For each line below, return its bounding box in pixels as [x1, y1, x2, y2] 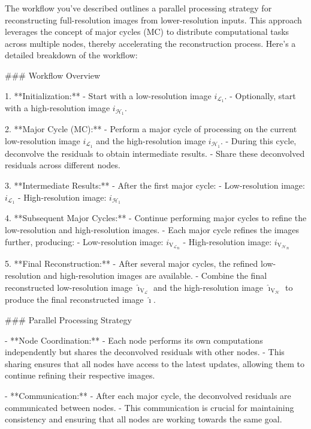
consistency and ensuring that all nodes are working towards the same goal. [5, 413, 282, 425]
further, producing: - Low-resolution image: [5, 235, 164, 248]
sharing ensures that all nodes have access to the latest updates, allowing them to [5, 357, 304, 370]
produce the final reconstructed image [5, 293, 144, 306]
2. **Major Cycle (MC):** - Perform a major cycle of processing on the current [5, 123, 297, 135]
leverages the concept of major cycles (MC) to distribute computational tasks [5, 25, 289, 38]
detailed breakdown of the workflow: [5, 49, 138, 61]
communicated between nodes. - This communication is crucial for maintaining [5, 401, 294, 413]
